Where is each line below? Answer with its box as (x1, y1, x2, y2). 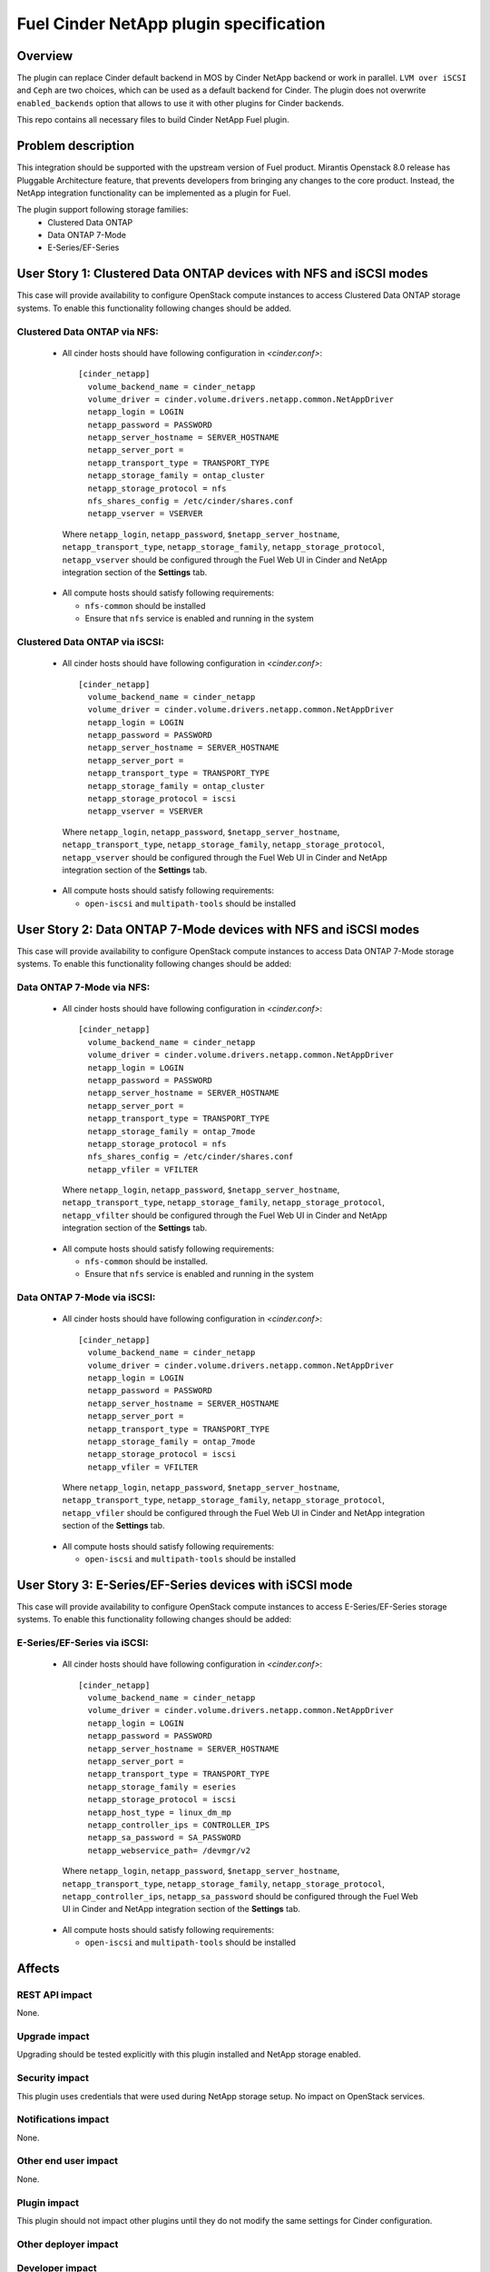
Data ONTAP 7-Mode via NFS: (16, 981, 151, 993)
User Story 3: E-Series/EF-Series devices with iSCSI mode (16, 1577, 353, 1592)
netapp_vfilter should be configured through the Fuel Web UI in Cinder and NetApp (62, 1210, 387, 1221)
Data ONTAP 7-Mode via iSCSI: (16, 1291, 156, 1304)
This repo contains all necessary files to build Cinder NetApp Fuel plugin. (16, 115, 289, 125)
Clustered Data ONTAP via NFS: (16, 325, 159, 338)
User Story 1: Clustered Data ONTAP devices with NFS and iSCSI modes (16, 266, 428, 282)
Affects (16, 1960, 61, 1976)
